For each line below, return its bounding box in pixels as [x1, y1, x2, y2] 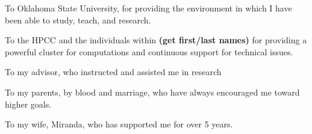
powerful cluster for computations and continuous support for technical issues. [5, 45, 293, 58]
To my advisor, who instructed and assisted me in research [5, 65, 222, 78]
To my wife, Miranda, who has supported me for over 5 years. [5, 118, 233, 130]
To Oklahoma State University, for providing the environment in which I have [5, 2, 292, 14]
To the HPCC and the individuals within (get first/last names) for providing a [5, 34, 307, 46]
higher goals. [5, 97, 52, 110]
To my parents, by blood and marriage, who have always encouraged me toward [5, 85, 300, 98]
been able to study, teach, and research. [5, 13, 151, 26]
